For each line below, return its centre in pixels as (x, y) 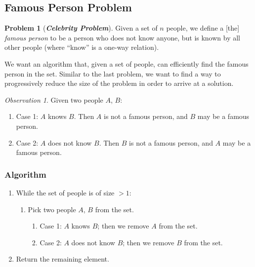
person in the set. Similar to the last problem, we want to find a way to (113, 73)
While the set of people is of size (65, 192)
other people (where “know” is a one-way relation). (82, 47)
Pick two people (52, 209)
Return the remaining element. (63, 259)
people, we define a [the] (203, 28)
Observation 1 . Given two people (54, 99)
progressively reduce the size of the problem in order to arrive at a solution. (119, 83)
